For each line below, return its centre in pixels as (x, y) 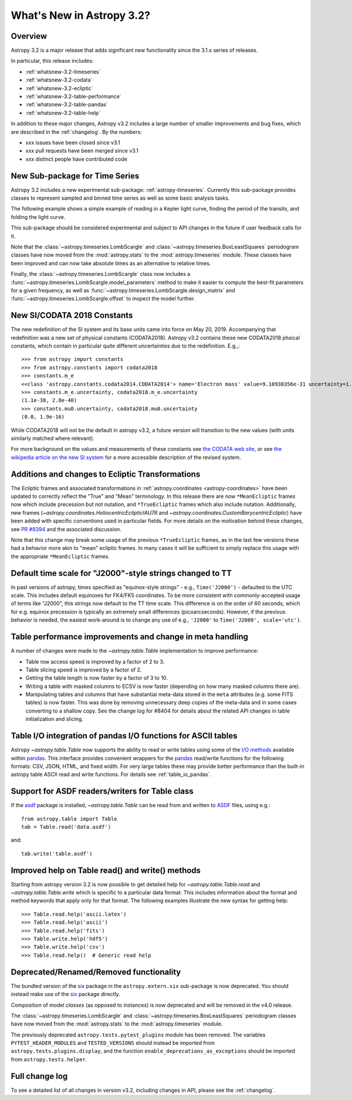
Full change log (39, 1076)
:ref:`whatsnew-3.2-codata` (59, 80)
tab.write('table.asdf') (57, 853)
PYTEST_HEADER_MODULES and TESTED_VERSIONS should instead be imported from (113, 1043)
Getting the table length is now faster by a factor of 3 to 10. (97, 678)
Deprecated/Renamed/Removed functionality (96, 972)
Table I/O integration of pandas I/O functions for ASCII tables (124, 736)
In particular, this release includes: (52, 61)
